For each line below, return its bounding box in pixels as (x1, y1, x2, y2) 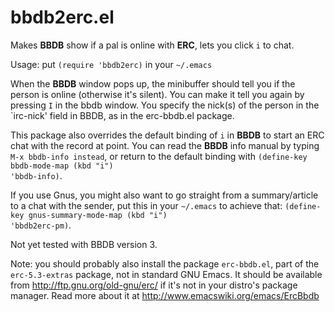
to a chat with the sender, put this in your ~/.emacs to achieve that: (10, 199, 283, 211)
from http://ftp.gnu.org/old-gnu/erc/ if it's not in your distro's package (10, 279, 298, 291)
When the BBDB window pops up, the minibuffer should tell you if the (10, 77, 296, 90)
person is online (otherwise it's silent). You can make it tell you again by (10, 88, 305, 100)
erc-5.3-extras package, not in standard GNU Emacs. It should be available (10, 268, 323, 280)
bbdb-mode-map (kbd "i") (10, 161, 114, 171)
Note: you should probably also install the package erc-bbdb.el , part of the (10, 257, 320, 270)
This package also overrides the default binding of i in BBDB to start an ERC (10, 129, 325, 141)
